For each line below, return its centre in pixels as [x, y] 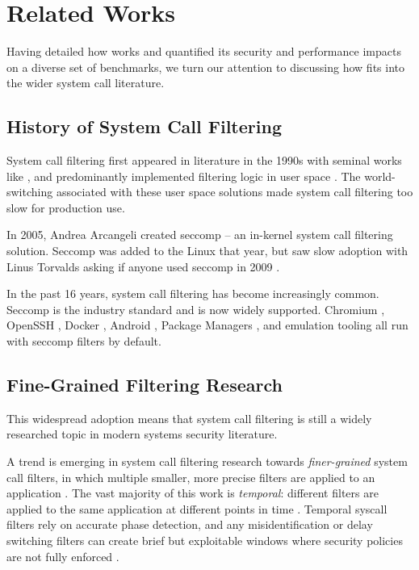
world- [380, 176]
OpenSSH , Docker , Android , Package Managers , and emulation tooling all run [207, 325]
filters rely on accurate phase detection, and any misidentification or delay [190, 524]
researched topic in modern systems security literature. [142, 434]
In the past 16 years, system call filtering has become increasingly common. [193, 293]
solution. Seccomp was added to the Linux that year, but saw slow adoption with [207, 251]
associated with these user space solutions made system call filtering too [235, 192]
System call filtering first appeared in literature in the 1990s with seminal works [204, 160]
